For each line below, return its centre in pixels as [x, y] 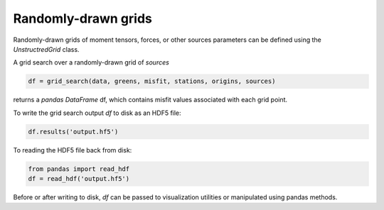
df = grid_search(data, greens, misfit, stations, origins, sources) [152, 81]
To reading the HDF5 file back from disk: [73, 150]
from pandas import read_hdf [79, 169]
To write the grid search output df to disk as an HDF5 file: [97, 113]
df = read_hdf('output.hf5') [79, 179]
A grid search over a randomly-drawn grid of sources [91, 62]
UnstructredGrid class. [46, 49]
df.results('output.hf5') [73, 132]
